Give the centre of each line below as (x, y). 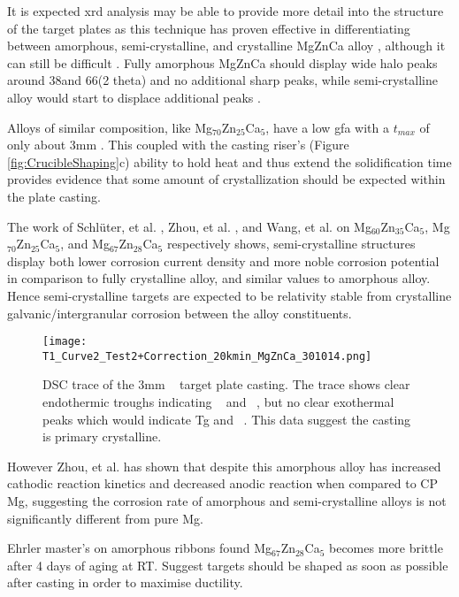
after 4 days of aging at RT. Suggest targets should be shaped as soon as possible (228, 565)
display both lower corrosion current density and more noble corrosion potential (223, 260)
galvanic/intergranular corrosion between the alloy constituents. (180, 313)
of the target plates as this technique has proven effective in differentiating (209, 28)
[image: (65, 342)
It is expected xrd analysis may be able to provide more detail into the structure (226, 11)
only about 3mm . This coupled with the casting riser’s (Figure (178, 145)
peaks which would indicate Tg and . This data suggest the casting (227, 419)
